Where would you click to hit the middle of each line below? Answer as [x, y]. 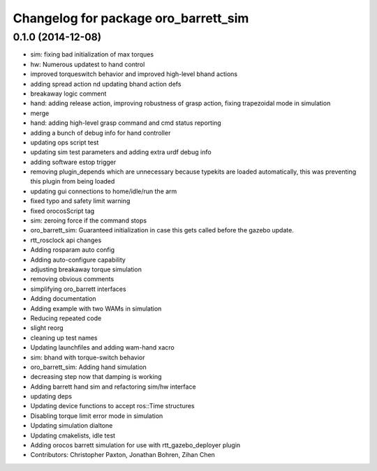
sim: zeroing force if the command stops [88, 220]
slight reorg [47, 328]
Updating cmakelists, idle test [73, 435]
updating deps [51, 396]
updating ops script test [65, 142]
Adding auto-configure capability [78, 260]
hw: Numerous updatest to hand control [88, 64]
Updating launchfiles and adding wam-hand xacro [102, 347]
